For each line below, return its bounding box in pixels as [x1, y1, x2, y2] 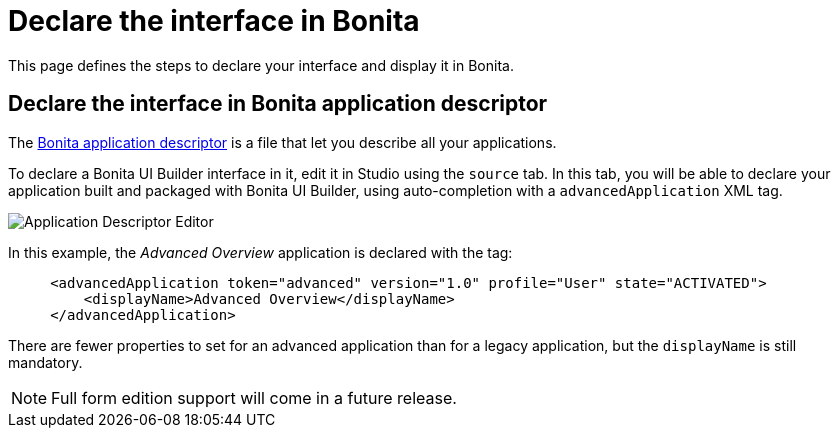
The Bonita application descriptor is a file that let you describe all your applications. [8, 133, 557, 151]
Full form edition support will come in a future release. [51, 387, 457, 408]
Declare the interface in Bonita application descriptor [8, 91, 548, 117]
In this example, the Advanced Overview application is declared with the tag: [8, 243, 513, 261]
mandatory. [8, 353, 83, 371]
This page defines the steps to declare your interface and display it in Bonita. [8, 56, 514, 74]
